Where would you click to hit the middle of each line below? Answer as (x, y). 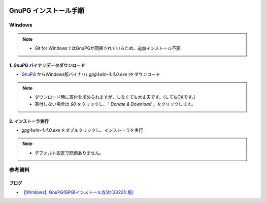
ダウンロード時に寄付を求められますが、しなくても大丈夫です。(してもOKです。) (115, 97)
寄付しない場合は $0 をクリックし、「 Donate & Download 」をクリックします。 (115, 104)
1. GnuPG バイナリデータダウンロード (47, 65)
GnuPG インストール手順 (47, 11)
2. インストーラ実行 (29, 121)
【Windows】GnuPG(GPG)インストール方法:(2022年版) (78, 192)
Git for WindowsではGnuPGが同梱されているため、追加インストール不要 (108, 48)
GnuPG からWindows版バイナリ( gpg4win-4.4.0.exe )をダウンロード (91, 74)
